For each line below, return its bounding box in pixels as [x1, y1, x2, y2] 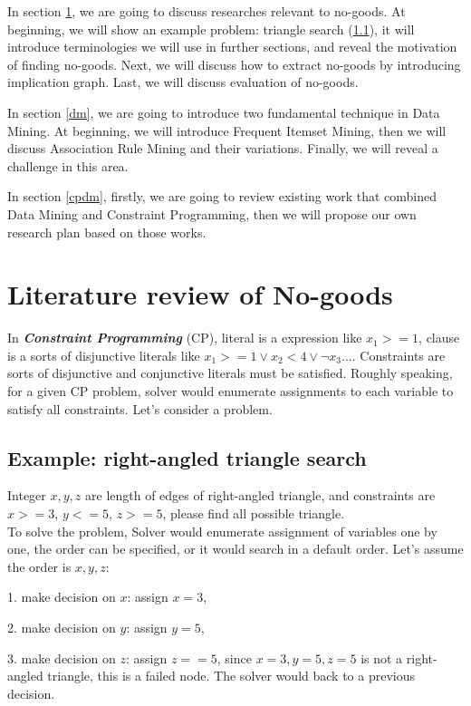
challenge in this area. [7, 156, 129, 175]
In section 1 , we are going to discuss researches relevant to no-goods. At [7, 2, 406, 20]
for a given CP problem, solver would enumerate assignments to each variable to [7, 382, 454, 401]
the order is [7, 556, 72, 575]
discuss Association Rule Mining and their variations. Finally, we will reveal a [7, 139, 438, 158]
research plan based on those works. [7, 222, 207, 241]
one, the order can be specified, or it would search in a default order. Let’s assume [7, 539, 464, 558]
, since [216, 648, 252, 667]
